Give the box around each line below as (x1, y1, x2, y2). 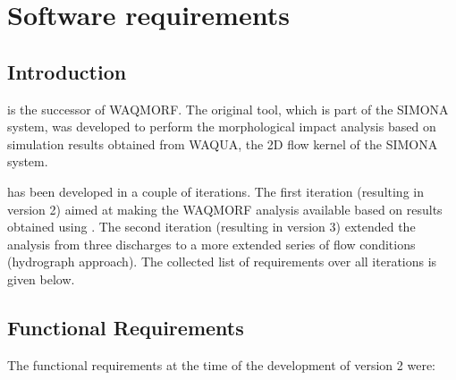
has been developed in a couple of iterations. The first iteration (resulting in (7, 182, 424, 200)
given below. (7, 269, 75, 288)
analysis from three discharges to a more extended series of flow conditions (7, 234, 416, 253)
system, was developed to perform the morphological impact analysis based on (7, 117, 436, 136)
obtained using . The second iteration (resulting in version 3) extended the (7, 217, 416, 236)
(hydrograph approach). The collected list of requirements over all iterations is (7, 252, 437, 271)
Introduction (7, 57, 127, 85)
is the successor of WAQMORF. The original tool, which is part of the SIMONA (7, 99, 449, 118)
